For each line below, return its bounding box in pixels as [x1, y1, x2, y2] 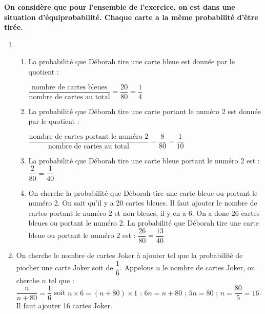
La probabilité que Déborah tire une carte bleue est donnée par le [28, 56, 235, 67]
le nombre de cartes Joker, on [162, 262, 255, 273]
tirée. [4, 22, 23, 32]
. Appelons [120, 262, 154, 273]
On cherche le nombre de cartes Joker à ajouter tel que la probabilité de [16, 249, 243, 260]
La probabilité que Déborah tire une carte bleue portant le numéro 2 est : [28, 155, 260, 165]
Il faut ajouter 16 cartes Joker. [16, 300, 112, 311]
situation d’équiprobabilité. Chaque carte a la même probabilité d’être [4, 11, 258, 22]
